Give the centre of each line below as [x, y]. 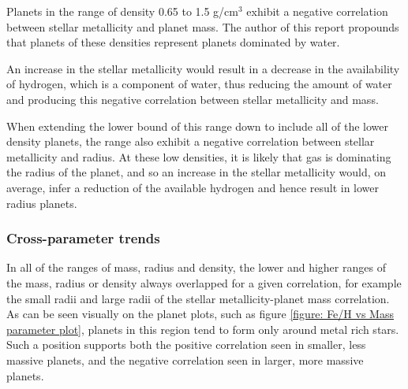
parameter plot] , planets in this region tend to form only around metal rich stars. [203, 329]
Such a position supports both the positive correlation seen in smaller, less [186, 345]
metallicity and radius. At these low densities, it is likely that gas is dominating [199, 156]
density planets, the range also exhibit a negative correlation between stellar [191, 141]
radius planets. [42, 203]
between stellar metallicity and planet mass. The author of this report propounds [203, 26]
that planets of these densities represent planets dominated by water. [173, 42]
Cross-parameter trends [83, 238]
